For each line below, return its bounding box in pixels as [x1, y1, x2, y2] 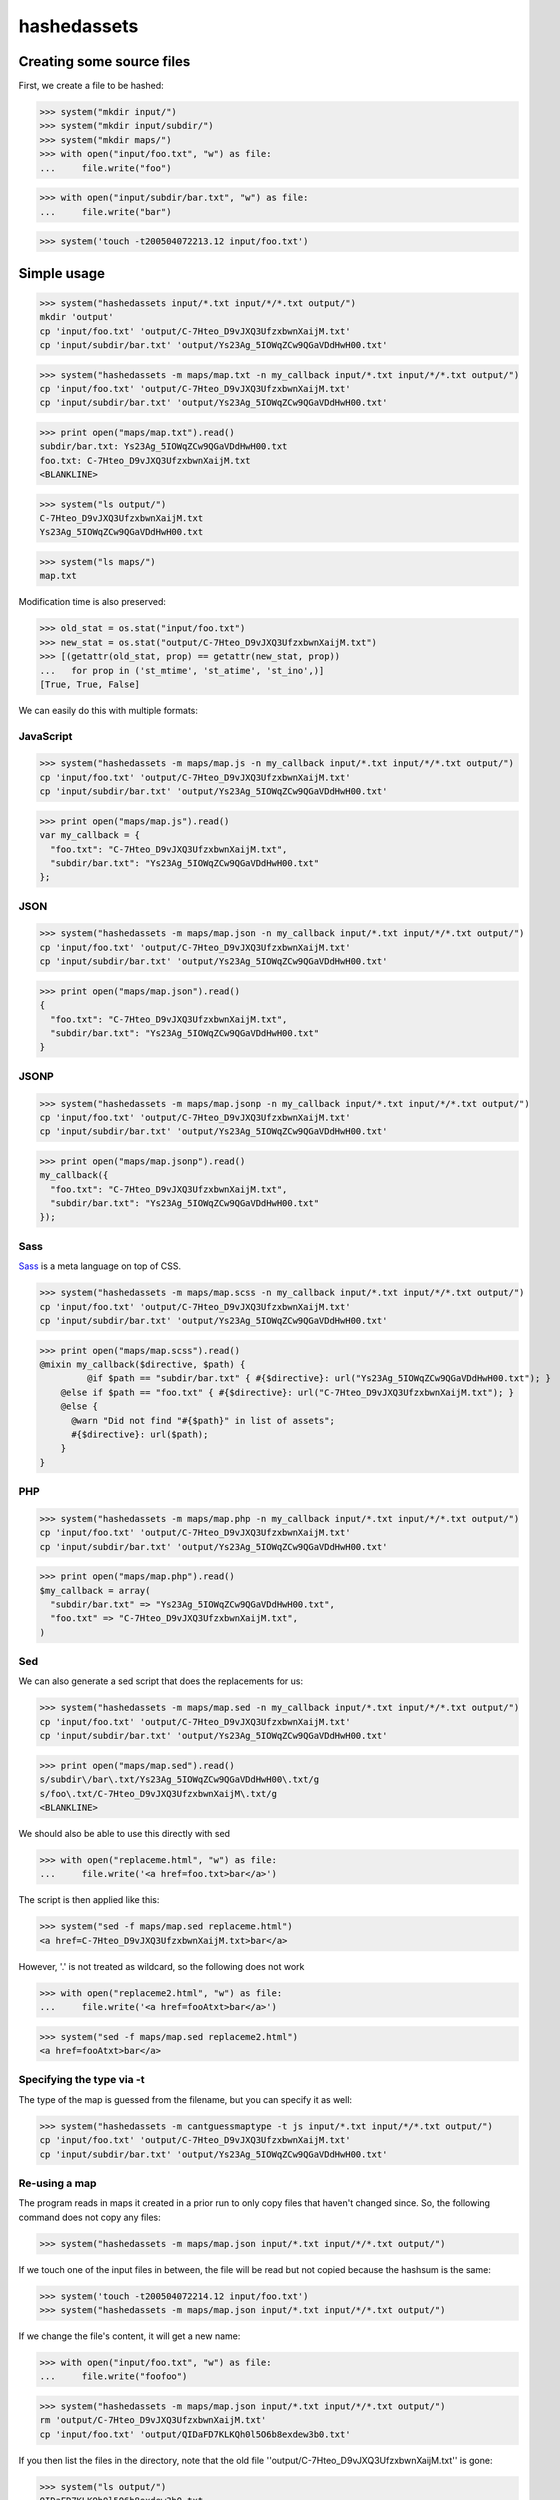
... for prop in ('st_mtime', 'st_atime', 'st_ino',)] [39, 665, 325, 676]
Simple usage [18, 265, 105, 282]
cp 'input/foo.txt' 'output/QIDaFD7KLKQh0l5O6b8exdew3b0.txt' [39, 2428, 351, 2440]
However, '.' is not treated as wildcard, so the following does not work [18, 1960, 305, 1972]
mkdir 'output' [39, 311, 114, 323]
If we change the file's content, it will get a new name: [18, 2330, 241, 2342]
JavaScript [18, 729, 73, 743]
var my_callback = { [39, 830, 140, 841]
